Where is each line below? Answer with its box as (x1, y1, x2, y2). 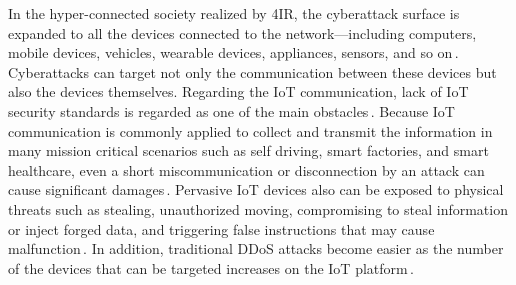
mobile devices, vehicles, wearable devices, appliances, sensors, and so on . (8, 42, 459, 63)
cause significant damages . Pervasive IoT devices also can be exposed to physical (8, 179, 504, 200)
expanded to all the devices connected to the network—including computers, (8, 22, 477, 43)
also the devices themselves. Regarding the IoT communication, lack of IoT (8, 81, 469, 102)
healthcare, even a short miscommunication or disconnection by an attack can (8, 159, 485, 180)
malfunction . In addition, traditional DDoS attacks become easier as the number (8, 238, 504, 259)
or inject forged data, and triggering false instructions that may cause (8, 218, 435, 239)
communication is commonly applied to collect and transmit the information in (8, 120, 493, 141)
